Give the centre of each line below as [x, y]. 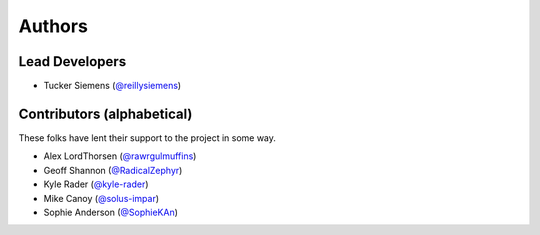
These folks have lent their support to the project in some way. [147, 137]
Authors [53, 26]
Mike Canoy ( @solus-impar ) [101, 198]
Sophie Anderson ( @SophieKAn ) [111, 212]
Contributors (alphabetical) [105, 113]
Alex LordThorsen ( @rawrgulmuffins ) [120, 156]
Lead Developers [72, 61]
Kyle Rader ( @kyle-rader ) [96, 184]
